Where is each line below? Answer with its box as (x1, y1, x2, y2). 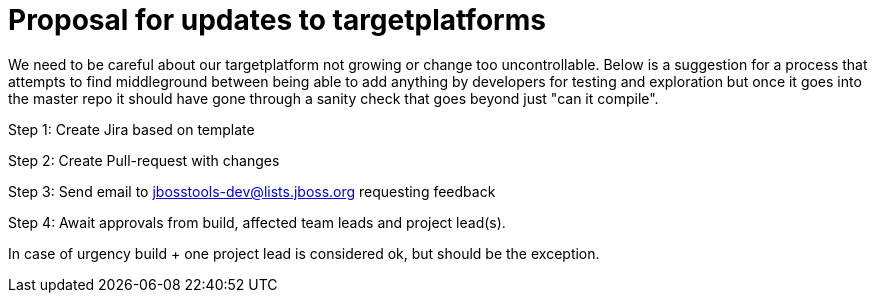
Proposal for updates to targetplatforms (8, 3, 546, 37)
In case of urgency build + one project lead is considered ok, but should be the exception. (8, 244, 600, 262)
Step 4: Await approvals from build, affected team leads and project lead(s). (8, 213, 506, 231)
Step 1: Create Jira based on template (8, 120, 255, 138)
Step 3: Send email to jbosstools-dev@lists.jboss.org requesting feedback (8, 182, 496, 200)
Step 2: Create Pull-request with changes (8, 151, 280, 169)
